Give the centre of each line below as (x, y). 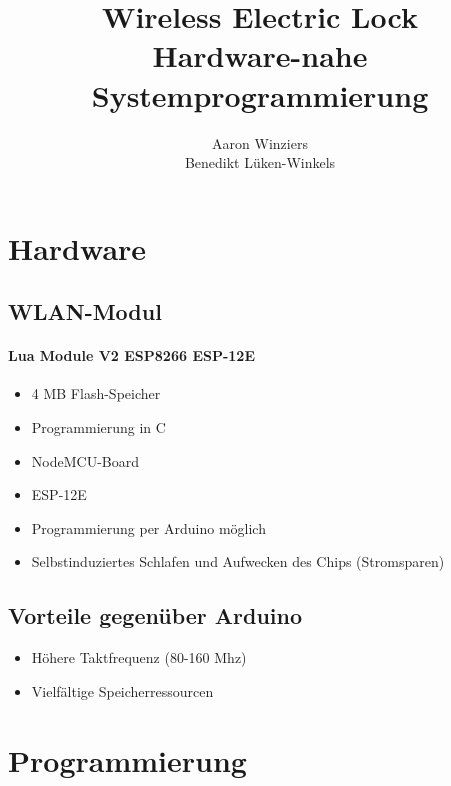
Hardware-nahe (260, 55)
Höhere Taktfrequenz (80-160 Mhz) (139, 657)
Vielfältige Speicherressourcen (122, 690)
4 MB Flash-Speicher (96, 393)
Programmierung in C (98, 427)
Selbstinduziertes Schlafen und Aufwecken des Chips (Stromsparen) (238, 561)
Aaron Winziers (260, 142)
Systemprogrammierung (260, 94)
